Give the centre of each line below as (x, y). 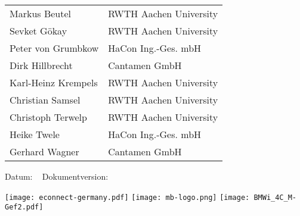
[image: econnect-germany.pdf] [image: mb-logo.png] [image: (127, 197)
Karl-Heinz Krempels (54, 82)
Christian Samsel (45, 100)
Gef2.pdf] (24, 207)
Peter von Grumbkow (54, 48)
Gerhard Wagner (44, 151)
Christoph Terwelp (48, 117)
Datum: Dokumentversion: (57, 176)
